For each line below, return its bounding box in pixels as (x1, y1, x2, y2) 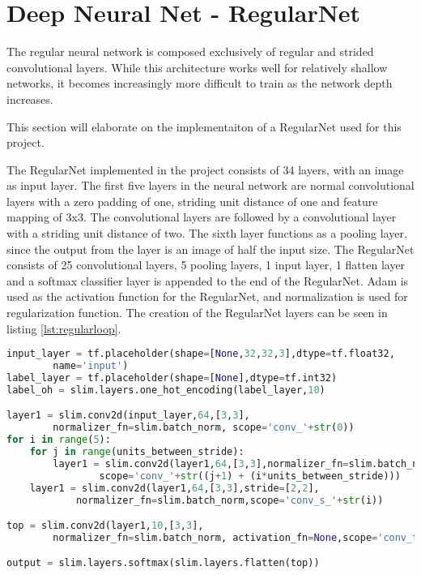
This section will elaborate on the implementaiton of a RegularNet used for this (6, 118, 402, 135)
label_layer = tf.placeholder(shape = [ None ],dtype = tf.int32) (6, 371, 338, 384)
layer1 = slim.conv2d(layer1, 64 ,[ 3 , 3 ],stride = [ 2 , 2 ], (29, 482, 320, 494)
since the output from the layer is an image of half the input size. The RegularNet (6, 240, 415, 257)
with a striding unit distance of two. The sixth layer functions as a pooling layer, (6, 225, 407, 242)
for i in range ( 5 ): (6, 434, 111, 446)
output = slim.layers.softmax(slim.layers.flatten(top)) (6, 557, 320, 569)
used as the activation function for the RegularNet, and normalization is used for (6, 288, 408, 305)
